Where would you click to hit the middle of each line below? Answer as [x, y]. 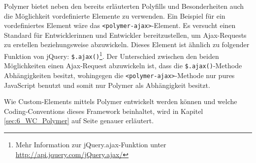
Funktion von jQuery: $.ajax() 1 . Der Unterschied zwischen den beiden [112, 55]
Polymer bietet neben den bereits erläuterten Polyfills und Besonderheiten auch [124, 6]
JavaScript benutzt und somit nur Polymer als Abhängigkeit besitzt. [107, 85]
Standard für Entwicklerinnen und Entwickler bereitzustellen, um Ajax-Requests [125, 35]
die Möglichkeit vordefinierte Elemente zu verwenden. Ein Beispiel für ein [115, 15]
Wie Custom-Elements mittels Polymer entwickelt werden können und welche [121, 101]
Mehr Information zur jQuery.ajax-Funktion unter [91, 145]
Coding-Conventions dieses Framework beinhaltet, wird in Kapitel [104, 111]
